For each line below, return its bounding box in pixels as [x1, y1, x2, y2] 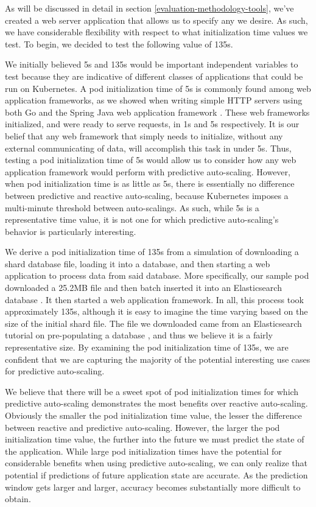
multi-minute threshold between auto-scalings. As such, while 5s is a [5, 201, 259, 214]
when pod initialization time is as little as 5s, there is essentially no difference [5, 177, 295, 190]
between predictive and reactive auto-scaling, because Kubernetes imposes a [5, 189, 289, 201]
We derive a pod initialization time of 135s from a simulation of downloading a [5, 245, 299, 258]
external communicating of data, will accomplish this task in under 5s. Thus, [5, 141, 292, 154]
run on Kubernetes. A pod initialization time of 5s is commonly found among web [5, 82, 311, 94]
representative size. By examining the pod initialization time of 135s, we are [5, 341, 289, 354]
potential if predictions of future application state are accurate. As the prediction [5, 468, 308, 481]
